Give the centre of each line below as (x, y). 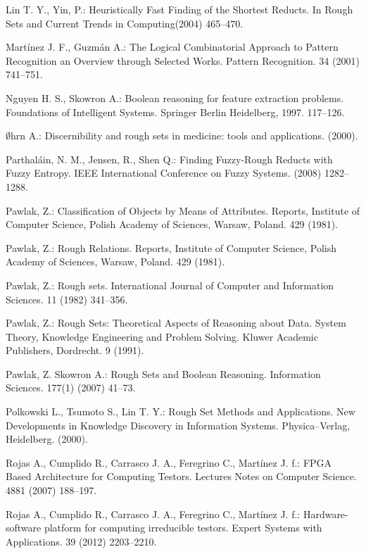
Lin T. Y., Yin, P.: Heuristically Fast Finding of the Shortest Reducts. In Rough (179, 9)
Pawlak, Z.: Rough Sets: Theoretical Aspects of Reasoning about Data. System (176, 323)
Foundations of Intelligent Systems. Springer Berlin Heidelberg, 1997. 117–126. (175, 112)
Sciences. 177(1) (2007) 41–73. (71, 388)
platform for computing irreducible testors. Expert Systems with (183, 528)
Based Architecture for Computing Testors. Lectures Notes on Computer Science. (181, 476)
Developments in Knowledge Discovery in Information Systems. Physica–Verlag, (178, 425)
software (24, 528)
